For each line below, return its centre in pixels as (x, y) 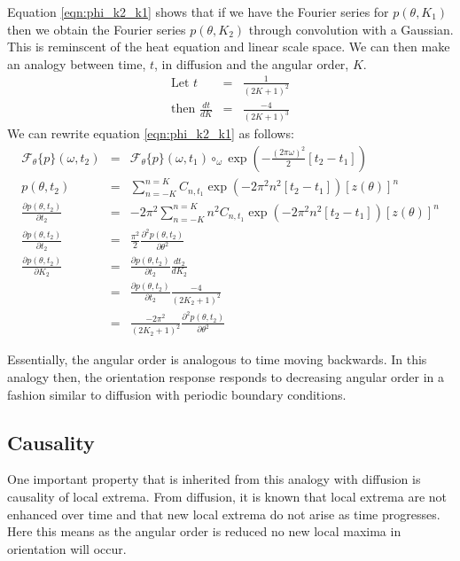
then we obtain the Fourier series (97, 29)
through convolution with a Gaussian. (351, 29)
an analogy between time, (77, 63)
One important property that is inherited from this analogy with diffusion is (214, 479)
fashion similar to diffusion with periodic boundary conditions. (177, 394)
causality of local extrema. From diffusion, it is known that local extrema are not (227, 497)
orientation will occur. (67, 548)
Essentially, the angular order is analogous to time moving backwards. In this (217, 359)
